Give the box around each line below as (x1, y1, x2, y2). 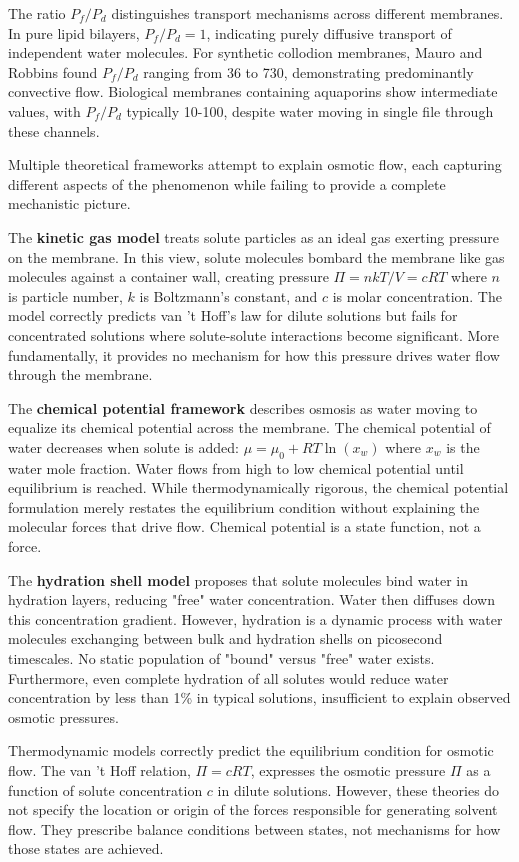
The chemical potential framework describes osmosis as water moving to (8, 397, 478, 418)
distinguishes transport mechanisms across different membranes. (111, 3, 504, 23)
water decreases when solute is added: (8, 436, 239, 457)
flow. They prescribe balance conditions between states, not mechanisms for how (8, 818, 501, 839)
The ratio (8, 3, 66, 23)
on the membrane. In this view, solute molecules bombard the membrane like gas (8, 246, 505, 267)
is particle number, (8, 285, 123, 306)
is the (446, 436, 480, 457)
